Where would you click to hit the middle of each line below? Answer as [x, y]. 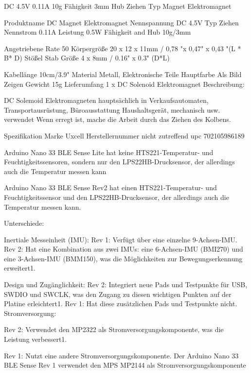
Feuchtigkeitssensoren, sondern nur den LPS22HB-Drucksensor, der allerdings [119, 162]
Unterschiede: [24, 223]
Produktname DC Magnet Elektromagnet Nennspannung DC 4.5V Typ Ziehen [121, 22]
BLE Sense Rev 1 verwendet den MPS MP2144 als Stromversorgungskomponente [125, 365]
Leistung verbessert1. [36, 339]
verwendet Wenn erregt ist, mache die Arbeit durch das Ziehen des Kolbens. [117, 119]
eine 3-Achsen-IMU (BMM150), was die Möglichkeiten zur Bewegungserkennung [123, 258]
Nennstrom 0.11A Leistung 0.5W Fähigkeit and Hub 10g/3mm [98, 32]
